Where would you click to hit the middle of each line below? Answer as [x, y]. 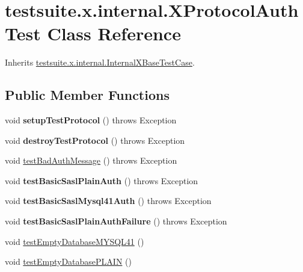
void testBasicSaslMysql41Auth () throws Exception [108, 201]
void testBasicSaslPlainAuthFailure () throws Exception [116, 221]
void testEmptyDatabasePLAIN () [68, 261]
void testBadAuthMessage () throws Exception [91, 160]
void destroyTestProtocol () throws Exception [95, 140]
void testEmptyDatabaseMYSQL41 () [75, 241]
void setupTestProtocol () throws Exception [91, 120]
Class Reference [114, 33]
